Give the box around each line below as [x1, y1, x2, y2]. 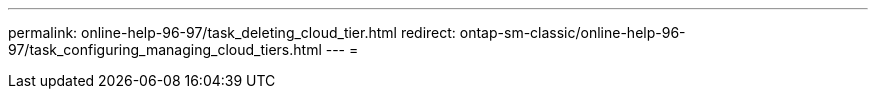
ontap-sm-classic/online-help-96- [459, 24, 686, 41]
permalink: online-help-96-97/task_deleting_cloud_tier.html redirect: [8, 24, 456, 41]
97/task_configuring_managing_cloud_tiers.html [8, 41, 322, 58]
